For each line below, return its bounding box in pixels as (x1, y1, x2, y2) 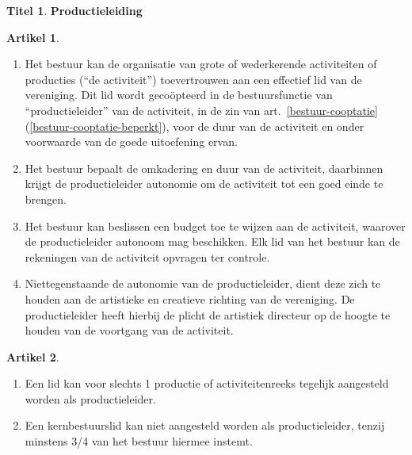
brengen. (25, 190, 67, 207)
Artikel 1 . (6, 29, 59, 45)
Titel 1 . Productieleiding (6, 2, 143, 18)
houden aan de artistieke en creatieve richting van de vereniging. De (25, 290, 355, 307)
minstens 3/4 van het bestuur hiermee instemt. (25, 433, 253, 449)
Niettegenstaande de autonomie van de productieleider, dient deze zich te (25, 275, 381, 292)
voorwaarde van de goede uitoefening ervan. (25, 133, 238, 150)
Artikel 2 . (6, 348, 59, 365)
